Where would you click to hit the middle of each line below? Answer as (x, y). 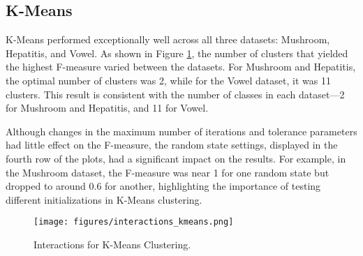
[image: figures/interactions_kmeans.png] (134, 222)
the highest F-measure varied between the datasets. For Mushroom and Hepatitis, (181, 67)
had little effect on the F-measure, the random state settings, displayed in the (172, 145)
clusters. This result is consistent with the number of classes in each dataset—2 (175, 94)
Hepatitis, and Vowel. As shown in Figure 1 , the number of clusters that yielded (177, 53)
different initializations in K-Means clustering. (104, 199)
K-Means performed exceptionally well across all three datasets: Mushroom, (168, 39)
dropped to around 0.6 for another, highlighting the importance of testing (163, 186)
